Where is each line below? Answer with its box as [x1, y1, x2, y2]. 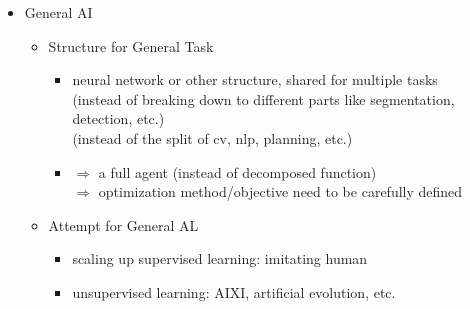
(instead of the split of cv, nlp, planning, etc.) [72, 127, 353, 148]
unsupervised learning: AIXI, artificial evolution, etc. [72, 281, 396, 302]
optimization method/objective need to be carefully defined [98, 181, 463, 202]
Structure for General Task [48, 35, 214, 56]
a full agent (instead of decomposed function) [98, 161, 377, 182]
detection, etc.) [72, 108, 165, 129]
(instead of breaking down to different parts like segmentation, [72, 88, 455, 109]
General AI [24, 2, 93, 22]
